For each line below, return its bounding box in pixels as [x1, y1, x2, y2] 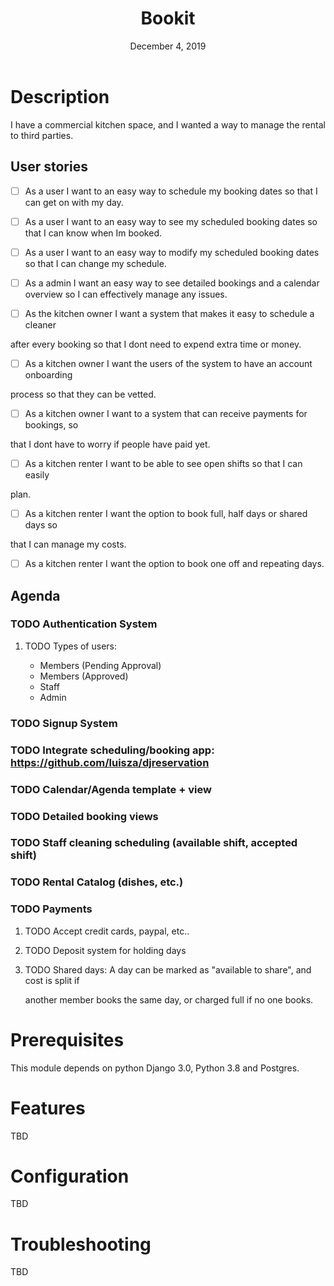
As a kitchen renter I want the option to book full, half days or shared [24, 508, 308, 519]
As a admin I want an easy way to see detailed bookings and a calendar [24, 277, 320, 289]
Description [10, 85, 110, 108]
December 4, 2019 [129, 40, 207, 52]
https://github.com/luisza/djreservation [10, 755, 210, 769]
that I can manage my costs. [10, 538, 127, 551]
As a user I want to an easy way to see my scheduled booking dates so [24, 215, 318, 227]
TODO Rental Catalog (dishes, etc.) [10, 875, 184, 889]
